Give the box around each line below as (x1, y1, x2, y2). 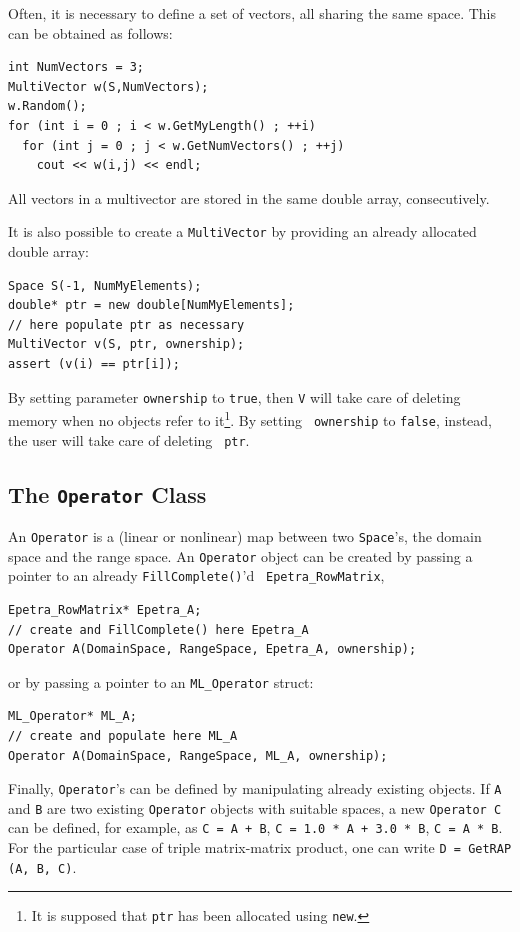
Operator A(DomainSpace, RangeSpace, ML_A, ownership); (8, 748, 388, 763)
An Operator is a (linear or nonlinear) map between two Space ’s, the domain (8, 525, 482, 546)
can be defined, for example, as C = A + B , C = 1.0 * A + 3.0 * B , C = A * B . (8, 817, 503, 838)
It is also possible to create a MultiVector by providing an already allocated (8, 221, 477, 242)
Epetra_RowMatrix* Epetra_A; (8, 602, 202, 617)
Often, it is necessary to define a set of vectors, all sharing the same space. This (8, 3, 497, 23)
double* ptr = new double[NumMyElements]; (8, 298, 295, 313)
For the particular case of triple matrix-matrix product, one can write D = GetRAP (8, 837, 512, 858)
